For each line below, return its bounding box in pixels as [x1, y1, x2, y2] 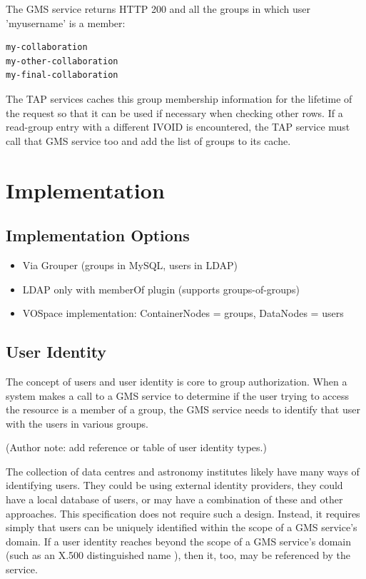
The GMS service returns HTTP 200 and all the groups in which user [6, 1, 311, 16]
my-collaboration [6, 42, 88, 53]
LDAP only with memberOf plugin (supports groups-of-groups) [22, 281, 300, 296]
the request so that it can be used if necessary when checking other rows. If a [6, 105, 343, 120]
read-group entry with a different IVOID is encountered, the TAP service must [6, 119, 350, 134]
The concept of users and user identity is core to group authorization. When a [6, 373, 347, 388]
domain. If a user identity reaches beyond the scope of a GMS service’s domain [6, 533, 351, 548]
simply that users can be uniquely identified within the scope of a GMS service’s [6, 520, 357, 535]
